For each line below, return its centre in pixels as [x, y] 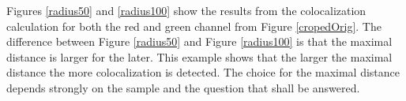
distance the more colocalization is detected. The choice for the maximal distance [203, 72]
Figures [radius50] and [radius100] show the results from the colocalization [186, 10]
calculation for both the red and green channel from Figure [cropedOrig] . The [194, 26]
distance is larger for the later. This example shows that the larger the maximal [199, 56]
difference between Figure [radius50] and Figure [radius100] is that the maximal [199, 41]
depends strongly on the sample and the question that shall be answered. [183, 87]
